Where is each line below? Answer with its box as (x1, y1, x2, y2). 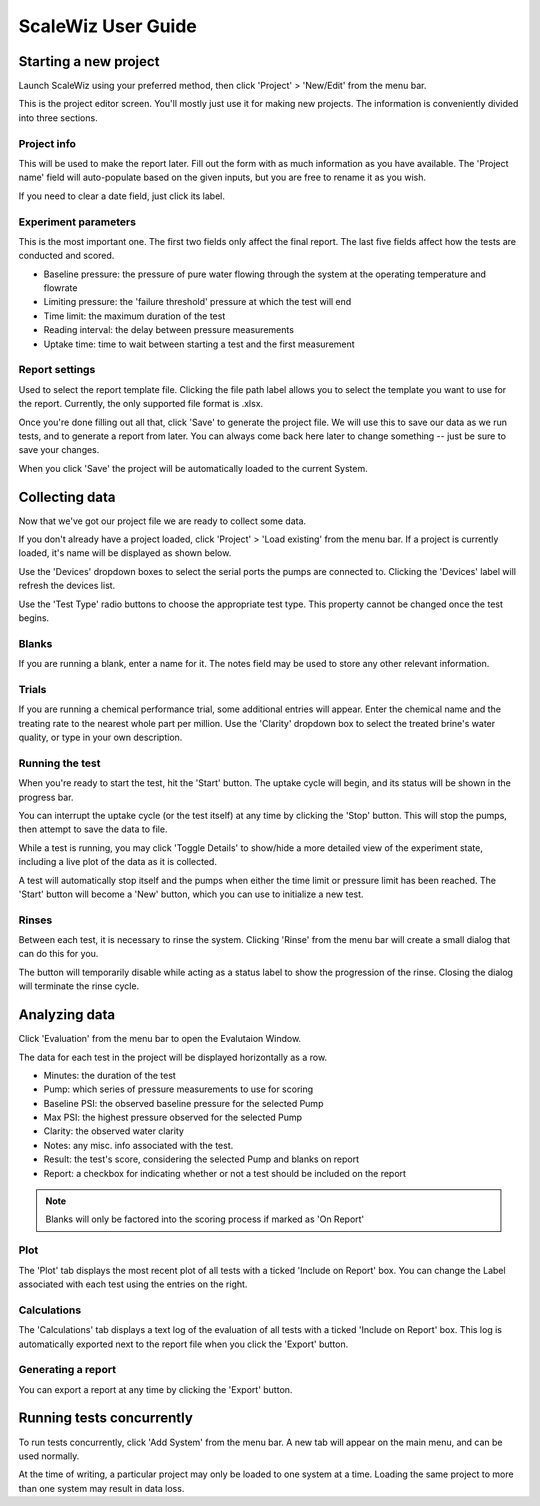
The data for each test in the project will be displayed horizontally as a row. (18, 1051, 328, 1063)
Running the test (18, 756, 101, 770)
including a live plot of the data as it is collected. (18, 856, 217, 868)
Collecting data (18, 488, 116, 505)
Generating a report (18, 1363, 117, 1377)
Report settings (18, 363, 96, 377)
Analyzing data (18, 1006, 115, 1024)
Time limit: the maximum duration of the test (43, 310, 226, 322)
